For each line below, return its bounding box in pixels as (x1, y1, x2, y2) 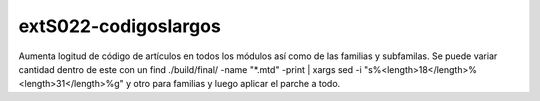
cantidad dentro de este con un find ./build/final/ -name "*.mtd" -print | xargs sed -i (18, 63, 362, 75)
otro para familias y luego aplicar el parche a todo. (133, 78, 341, 90)
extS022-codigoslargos (18, 15, 222, 37)
